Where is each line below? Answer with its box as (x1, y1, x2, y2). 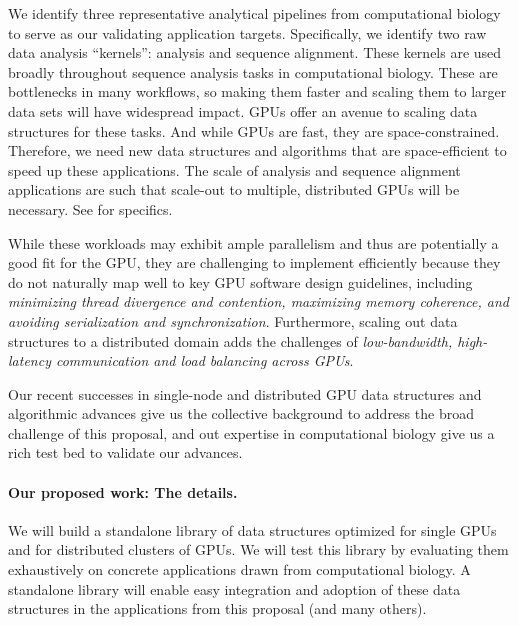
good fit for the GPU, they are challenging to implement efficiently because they (8, 252, 501, 273)
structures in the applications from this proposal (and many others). (8, 598, 427, 619)
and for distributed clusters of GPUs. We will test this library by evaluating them (8, 539, 509, 560)
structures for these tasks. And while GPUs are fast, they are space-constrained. (8, 120, 500, 141)
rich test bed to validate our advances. (8, 442, 243, 463)
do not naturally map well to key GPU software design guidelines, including (8, 271, 473, 292)
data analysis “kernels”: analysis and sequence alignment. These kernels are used (8, 42, 502, 63)
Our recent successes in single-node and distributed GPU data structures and (8, 383, 482, 404)
